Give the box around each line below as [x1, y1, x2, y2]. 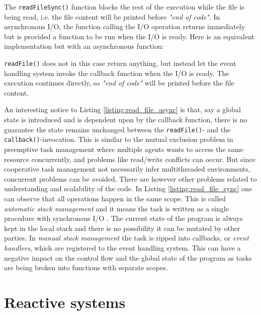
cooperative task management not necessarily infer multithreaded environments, [4, 164, 250, 174]
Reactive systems [4, 291, 126, 312]
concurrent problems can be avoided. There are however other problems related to [4, 173, 257, 184]
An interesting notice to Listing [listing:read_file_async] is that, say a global [4, 104, 241, 115]
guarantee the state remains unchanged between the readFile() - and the [4, 124, 231, 134]
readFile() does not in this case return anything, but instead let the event [4, 58, 236, 68]
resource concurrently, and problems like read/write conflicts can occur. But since [4, 153, 255, 164]
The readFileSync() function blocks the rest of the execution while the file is [4, 2, 244, 12]
